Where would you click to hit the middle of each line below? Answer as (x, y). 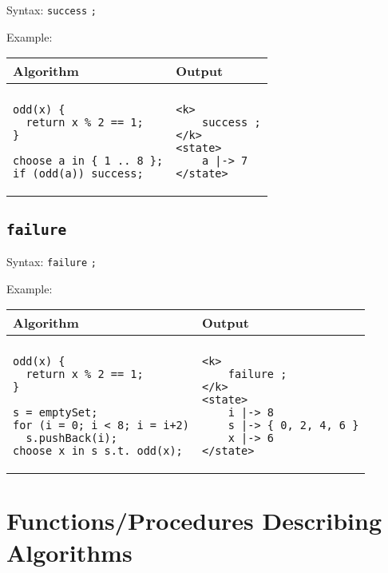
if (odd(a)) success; (78, 174)
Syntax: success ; (51, 10)
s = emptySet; (55, 413)
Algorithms (69, 552)
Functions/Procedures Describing (194, 521)
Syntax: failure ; (51, 262)
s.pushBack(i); (71, 438)
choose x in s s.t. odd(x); (98, 451)
